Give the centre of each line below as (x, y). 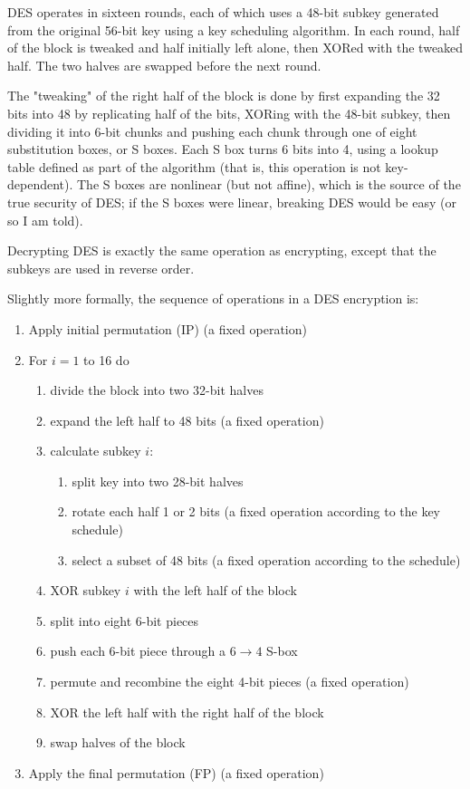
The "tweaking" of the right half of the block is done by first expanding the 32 (224, 96)
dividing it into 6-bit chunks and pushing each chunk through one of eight (212, 131)
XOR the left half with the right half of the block (187, 712)
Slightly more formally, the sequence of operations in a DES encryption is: (213, 298)
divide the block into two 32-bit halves (157, 390)
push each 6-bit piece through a (138, 651)
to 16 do (106, 359)
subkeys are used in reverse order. (101, 268)
